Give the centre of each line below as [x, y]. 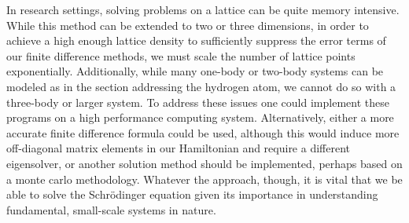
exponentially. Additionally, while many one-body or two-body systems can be [195, 71]
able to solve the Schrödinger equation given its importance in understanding [192, 194]
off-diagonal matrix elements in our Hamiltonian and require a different [179, 148]
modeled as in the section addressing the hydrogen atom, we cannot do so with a [201, 86]
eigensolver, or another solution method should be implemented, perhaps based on [204, 163]
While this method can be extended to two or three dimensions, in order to [188, 25]
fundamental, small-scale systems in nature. [111, 209]
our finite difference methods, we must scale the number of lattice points [181, 55]
